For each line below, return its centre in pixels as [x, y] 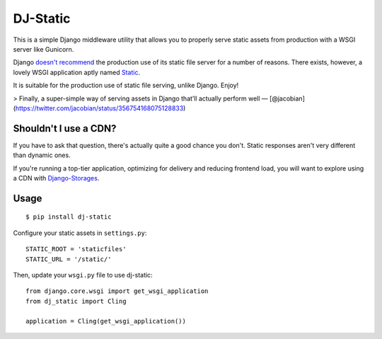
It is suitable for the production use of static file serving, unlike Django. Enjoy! [126, 86]
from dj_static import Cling [76, 301]
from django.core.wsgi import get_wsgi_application [117, 291]
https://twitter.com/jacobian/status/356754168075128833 [99, 108]
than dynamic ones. [42, 155]
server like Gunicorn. [44, 49]
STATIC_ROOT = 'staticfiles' [76, 249]
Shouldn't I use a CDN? [65, 128]
